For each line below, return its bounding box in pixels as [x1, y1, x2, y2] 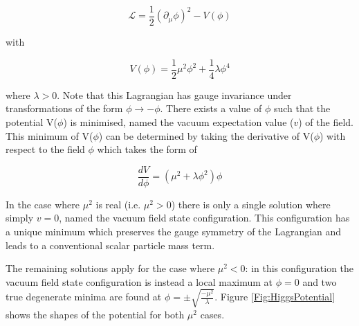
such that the [273, 101, 331, 116]
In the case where [6, 197, 80, 211]
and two [302, 274, 337, 289]
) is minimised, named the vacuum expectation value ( [63, 114, 294, 129]
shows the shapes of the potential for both [6, 307, 185, 321]
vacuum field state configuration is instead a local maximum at [6, 274, 273, 289]
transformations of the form [6, 101, 123, 116]
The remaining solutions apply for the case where [6, 261, 215, 275]
